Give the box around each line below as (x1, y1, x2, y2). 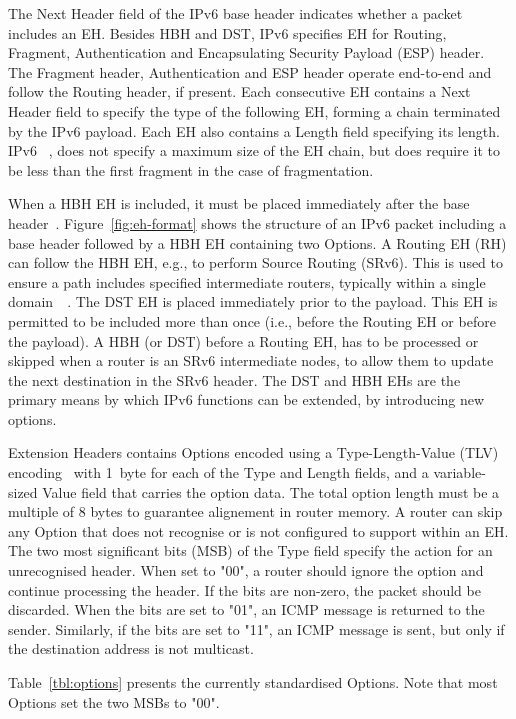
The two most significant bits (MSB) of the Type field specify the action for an (8, 540, 493, 561)
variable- (433, 462, 486, 483)
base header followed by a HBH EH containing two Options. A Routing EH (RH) (8, 232, 507, 253)
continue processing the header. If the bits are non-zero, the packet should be (8, 579, 481, 600)
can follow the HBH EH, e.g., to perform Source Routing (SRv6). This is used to (8, 252, 504, 273)
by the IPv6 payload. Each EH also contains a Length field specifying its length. (8, 120, 500, 141)
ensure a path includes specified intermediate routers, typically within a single (8, 271, 486, 292)
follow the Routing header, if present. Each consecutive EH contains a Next (8, 81, 471, 102)
